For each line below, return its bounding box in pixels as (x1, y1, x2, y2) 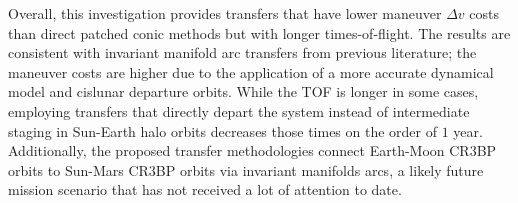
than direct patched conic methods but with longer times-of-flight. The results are (8, 22, 511, 43)
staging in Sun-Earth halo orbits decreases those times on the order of (8, 120, 438, 141)
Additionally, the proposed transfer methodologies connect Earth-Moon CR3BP (8, 140, 497, 161)
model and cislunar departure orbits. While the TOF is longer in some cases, (8, 81, 479, 102)
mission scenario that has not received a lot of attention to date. (8, 179, 402, 200)
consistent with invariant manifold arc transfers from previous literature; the (8, 42, 477, 63)
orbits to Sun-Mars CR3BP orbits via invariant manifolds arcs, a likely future (8, 159, 484, 180)
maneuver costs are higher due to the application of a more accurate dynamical (8, 61, 494, 82)
